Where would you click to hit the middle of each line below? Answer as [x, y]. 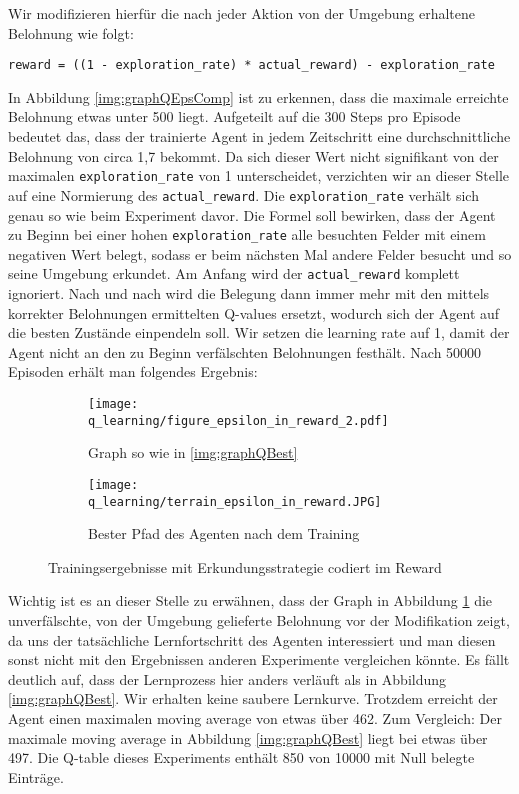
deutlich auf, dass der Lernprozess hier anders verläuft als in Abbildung [227, 678]
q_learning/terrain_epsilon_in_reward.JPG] [235, 501]
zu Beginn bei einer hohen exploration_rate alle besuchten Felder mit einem [247, 234]
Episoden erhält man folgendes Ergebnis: [133, 371]
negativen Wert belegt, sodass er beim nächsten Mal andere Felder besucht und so [260, 253]
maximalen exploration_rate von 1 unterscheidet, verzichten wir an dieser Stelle [258, 175]
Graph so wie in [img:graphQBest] [193, 452]
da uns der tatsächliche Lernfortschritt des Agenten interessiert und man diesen [252, 639]
